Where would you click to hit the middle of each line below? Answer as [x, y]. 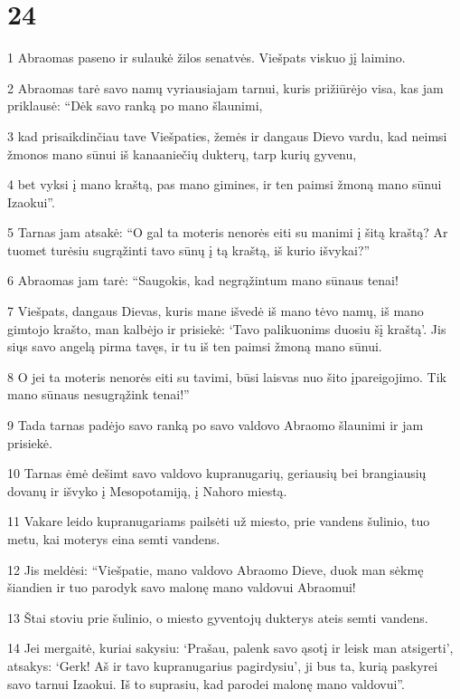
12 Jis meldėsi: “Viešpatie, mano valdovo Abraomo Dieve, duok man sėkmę [216, 569]
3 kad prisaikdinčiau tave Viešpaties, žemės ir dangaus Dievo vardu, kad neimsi [227, 135]
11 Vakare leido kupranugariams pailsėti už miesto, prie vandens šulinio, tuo [219, 521]
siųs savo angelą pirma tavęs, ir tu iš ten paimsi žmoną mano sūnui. [195, 346]
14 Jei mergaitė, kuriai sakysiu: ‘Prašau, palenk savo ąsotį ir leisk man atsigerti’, [230, 648]
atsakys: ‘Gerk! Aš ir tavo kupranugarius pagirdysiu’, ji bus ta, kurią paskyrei [223, 665]
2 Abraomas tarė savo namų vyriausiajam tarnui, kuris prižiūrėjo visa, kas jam [225, 87]
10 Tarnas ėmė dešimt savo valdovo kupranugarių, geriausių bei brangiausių [217, 473]
